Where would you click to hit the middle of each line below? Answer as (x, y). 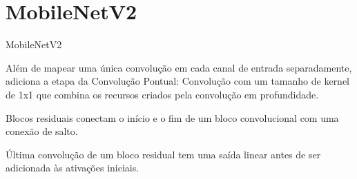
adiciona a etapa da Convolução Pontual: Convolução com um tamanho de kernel (178, 81)
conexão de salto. (42, 131)
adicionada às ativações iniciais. (73, 168)
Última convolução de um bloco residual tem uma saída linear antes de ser (163, 154)
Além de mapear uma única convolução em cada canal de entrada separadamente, (179, 67)
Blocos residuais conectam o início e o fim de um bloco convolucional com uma (172, 117)
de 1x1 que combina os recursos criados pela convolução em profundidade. (162, 94)
